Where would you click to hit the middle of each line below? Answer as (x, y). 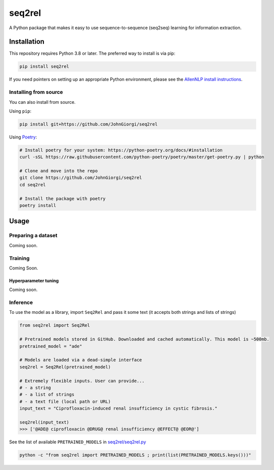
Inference (21, 302)
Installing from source (36, 92)
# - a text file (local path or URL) (65, 401)
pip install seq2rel (44, 66)
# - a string (35, 387)
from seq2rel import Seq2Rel (55, 325)
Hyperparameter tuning (34, 280)
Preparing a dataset (33, 236)
